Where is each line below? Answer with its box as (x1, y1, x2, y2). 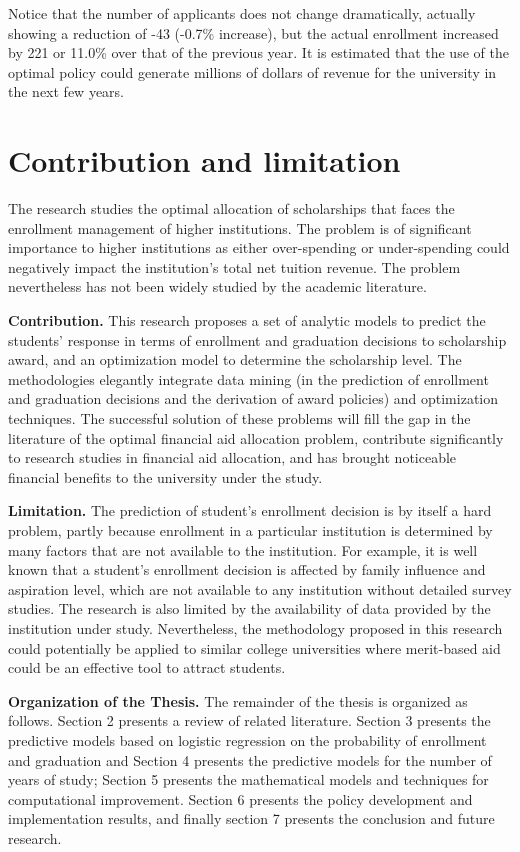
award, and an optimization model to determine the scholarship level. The (8, 349, 462, 370)
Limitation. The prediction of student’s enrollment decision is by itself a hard (8, 500, 492, 521)
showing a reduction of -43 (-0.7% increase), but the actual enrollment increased (8, 22, 499, 43)
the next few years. (8, 81, 124, 102)
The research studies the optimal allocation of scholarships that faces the (8, 198, 455, 219)
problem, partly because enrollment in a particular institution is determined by (8, 520, 493, 540)
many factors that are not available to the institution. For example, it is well (8, 539, 478, 560)
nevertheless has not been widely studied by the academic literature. (8, 276, 427, 297)
